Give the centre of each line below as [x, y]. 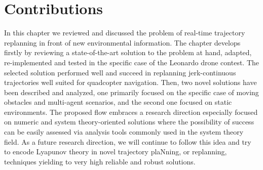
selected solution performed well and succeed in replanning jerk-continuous [120, 72]
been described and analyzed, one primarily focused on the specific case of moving [131, 92]
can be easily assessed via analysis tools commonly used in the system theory [124, 132]
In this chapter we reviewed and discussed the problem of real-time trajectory [125, 33]
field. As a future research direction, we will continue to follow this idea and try [128, 141]
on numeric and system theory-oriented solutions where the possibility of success [129, 122]
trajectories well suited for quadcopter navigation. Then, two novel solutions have [130, 82]
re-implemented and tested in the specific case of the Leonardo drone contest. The [132, 62]
